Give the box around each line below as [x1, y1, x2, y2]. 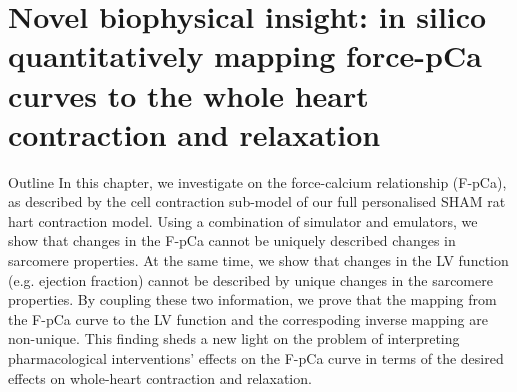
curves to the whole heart [8, 74, 369, 115]
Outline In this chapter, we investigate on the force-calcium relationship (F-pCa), [8, 171, 507, 192]
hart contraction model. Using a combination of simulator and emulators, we [8, 210, 478, 231]
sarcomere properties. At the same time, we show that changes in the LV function [8, 250, 509, 271]
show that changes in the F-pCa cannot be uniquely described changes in [8, 230, 456, 251]
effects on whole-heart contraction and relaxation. [8, 367, 312, 388]
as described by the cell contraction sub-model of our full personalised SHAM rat [8, 191, 506, 212]
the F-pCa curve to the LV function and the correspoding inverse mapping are [8, 308, 488, 329]
